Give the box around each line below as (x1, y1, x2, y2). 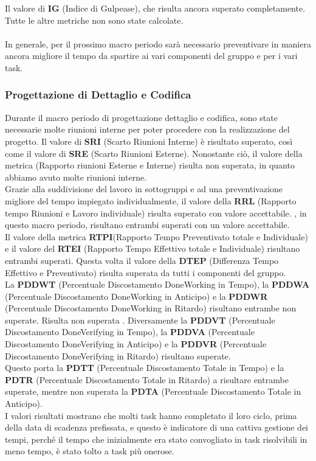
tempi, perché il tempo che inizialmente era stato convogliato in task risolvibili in (5, 432, 307, 445)
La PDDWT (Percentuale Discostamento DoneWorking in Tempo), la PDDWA (5, 278, 310, 291)
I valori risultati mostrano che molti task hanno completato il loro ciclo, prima (5, 409, 297, 421)
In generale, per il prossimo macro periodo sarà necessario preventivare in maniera (5, 37, 311, 50)
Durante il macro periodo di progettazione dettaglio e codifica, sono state (5, 111, 278, 123)
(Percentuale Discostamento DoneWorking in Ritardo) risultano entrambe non (5, 302, 297, 314)
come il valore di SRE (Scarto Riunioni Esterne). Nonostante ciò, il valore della (5, 147, 303, 159)
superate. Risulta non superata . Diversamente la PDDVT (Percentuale (5, 313, 275, 326)
